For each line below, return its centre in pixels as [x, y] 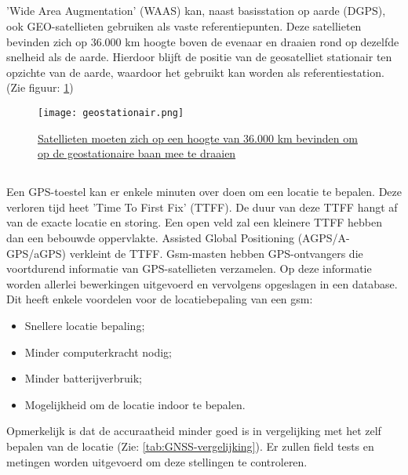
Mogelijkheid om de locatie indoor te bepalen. [135, 404]
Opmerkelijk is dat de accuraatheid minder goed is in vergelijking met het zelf [194, 431]
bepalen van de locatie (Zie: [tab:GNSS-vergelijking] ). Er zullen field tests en [190, 446]
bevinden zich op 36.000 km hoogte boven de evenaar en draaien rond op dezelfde [203, 41]
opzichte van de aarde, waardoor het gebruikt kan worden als [153, 72]
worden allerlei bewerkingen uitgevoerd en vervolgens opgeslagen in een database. [202, 283]
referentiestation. [344, 72]
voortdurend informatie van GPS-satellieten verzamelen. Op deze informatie [189, 268]
